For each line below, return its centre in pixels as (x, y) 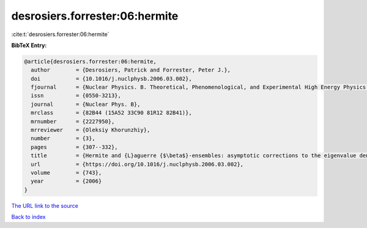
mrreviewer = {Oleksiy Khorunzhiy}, (91, 130)
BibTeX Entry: (29, 45)
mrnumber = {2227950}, (73, 121)
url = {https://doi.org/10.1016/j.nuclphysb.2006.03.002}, (137, 164)
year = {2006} (66, 181)
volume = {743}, (66, 173)
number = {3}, (63, 138)
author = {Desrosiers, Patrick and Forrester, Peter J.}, (131, 70)
